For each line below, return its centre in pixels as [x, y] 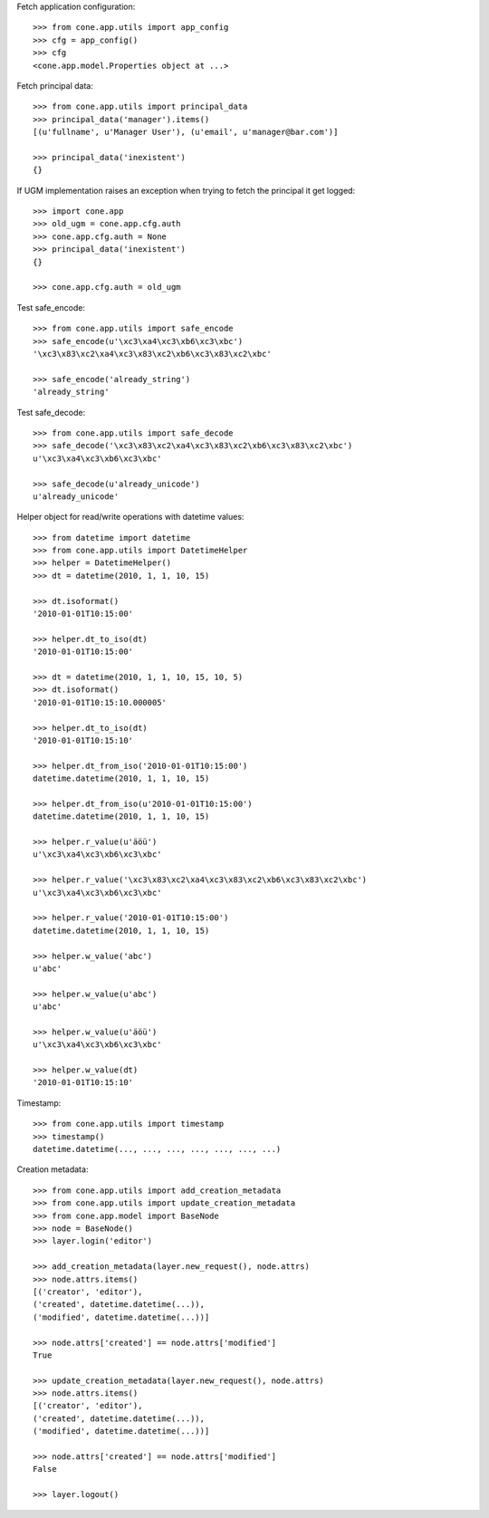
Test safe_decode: [51, 412]
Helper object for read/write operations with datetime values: [130, 517]
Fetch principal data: [55, 85]
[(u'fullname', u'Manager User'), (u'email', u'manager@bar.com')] [186, 132]
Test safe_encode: [51, 307]
